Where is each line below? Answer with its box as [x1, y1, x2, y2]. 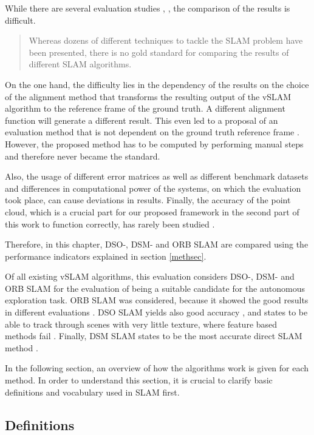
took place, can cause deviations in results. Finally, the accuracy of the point [5, 194, 291, 206]
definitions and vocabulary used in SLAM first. [5, 385, 180, 398]
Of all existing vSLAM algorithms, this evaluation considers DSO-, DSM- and [5, 270, 295, 283]
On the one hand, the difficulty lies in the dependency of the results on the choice [5, 78, 309, 90]
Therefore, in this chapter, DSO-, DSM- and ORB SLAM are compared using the [5, 238, 309, 251]
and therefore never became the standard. [5, 149, 160, 162]
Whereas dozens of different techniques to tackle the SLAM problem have [29, 34, 303, 47]
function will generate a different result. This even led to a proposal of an [5, 113, 278, 126]
